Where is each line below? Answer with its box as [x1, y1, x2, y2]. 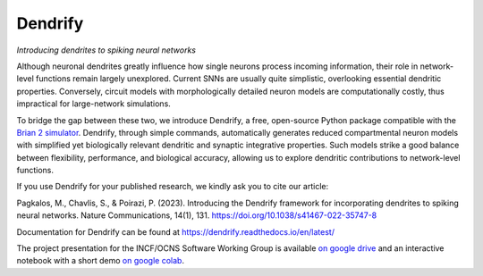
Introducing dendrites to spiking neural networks [16, 45, 197, 55]
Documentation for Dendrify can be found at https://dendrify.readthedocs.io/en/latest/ [16, 226, 335, 237]
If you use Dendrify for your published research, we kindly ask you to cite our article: [16, 181, 329, 192]
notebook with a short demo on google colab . [16, 255, 185, 266]
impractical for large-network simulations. [16, 98, 172, 109]
